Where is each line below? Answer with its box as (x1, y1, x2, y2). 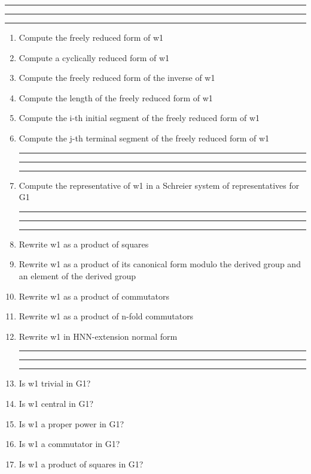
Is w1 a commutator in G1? (19, 437, 120, 450)
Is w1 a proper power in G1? (19, 417, 124, 430)
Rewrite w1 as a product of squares (19, 237, 149, 250)
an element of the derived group (19, 269, 136, 282)
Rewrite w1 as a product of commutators (19, 289, 170, 302)
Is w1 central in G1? (19, 397, 94, 409)
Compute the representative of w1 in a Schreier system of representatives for (19, 179, 300, 191)
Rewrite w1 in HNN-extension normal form (19, 330, 178, 342)
